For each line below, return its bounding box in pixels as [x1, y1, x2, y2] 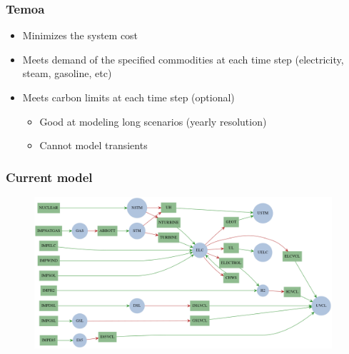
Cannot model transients [39, 138, 148, 153]
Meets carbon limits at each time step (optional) [22, 90, 235, 104]
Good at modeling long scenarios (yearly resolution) [39, 113, 267, 128]
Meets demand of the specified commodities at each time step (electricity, [22, 51, 344, 66]
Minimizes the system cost [22, 28, 138, 43]
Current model [6, 168, 93, 186]
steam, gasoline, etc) [22, 66, 112, 81]
